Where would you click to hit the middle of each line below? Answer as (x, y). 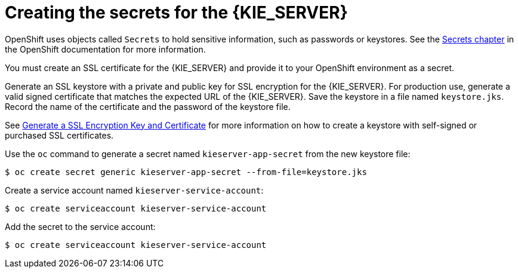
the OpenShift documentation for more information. (105, 49)
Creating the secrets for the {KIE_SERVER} (176, 13)
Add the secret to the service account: (80, 226)
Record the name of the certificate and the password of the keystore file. (148, 106)
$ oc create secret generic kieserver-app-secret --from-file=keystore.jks (186, 172)
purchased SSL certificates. (59, 135)
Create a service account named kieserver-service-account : (134, 190)
